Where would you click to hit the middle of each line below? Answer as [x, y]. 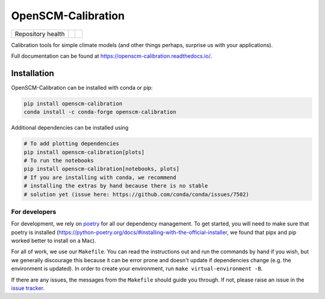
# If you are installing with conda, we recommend [100, 177]
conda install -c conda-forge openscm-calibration [100, 112]
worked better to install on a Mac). [54, 241]
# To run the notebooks [59, 160]
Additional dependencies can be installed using [70, 128]
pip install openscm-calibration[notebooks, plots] [102, 169]
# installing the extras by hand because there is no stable [116, 186]
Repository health [40, 34]
